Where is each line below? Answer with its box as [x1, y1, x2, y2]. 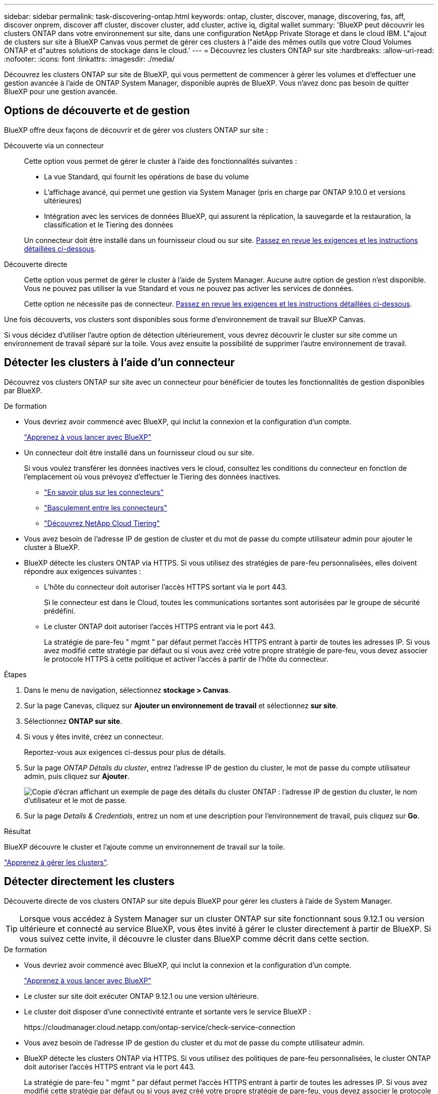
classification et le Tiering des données [44, 220, 173, 229]
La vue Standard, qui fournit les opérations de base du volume [44, 172, 249, 181]
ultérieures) [44, 196, 82, 205]
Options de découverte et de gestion [4, 104, 190, 117]
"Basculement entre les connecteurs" [44, 503, 167, 512]
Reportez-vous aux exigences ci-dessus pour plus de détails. [24, 747, 226, 756]
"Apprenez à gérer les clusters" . [4, 858, 108, 867]
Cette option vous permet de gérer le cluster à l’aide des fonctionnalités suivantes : [24, 156, 297, 165]
